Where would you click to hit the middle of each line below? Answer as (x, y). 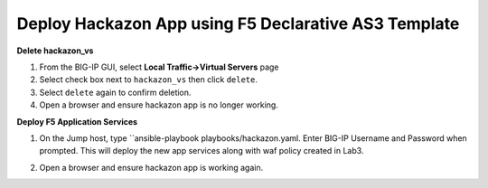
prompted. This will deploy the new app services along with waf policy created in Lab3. (202, 151)
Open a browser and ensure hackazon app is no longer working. (159, 105)
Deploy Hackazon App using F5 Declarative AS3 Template (238, 23)
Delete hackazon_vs (55, 51)
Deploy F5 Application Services (77, 121)
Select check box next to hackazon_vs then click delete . (148, 80)
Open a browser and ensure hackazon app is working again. (151, 167)
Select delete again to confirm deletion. (115, 92)
